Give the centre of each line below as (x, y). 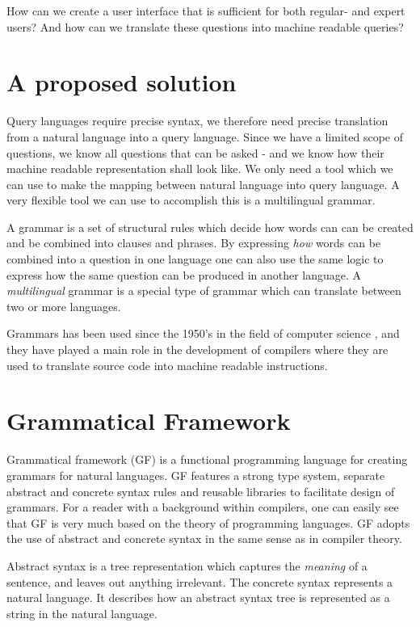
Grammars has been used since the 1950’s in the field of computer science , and (203, 333)
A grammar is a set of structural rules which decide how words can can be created (210, 227)
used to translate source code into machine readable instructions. (167, 365)
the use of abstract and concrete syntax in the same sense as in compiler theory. (204, 539)
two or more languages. (64, 306)
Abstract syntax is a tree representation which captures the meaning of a (187, 565)
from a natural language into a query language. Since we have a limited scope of (205, 136)
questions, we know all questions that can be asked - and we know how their (195, 152)
